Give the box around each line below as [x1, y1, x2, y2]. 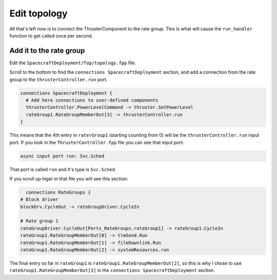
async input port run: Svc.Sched [20, 153, 105, 159]
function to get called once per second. [9, 32, 93, 39]
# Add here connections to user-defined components [26, 98, 159, 103]
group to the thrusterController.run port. [9, 76, 108, 82]
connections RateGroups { [26, 189, 91, 195]
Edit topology [9, 8, 68, 19]
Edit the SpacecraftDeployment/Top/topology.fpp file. [9, 60, 136, 66]
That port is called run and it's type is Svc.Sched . [9, 166, 116, 172]
